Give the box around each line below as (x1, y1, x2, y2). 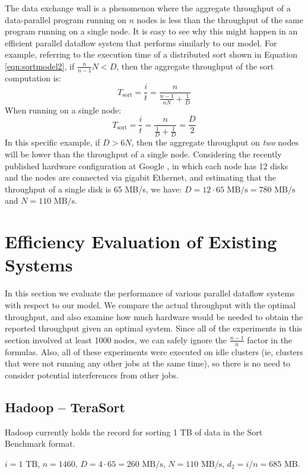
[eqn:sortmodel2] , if (5, 59, 75, 72)
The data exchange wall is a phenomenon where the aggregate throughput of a (5, 2, 291, 14)
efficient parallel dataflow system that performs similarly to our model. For (5, 36, 277, 49)
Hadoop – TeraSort (5, 397, 125, 416)
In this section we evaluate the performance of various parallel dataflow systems (5, 287, 295, 299)
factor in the (247, 333, 293, 346)
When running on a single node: (5, 103, 122, 116)
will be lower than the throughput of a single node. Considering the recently (5, 148, 282, 160)
